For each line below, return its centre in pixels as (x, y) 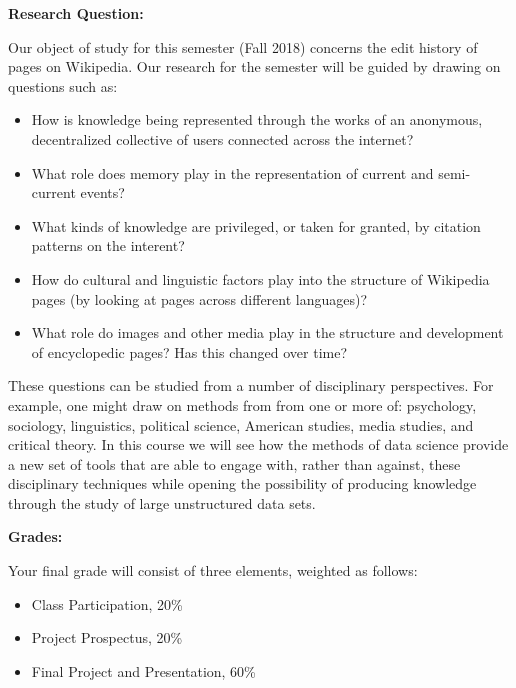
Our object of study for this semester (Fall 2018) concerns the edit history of (243, 46)
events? (102, 192)
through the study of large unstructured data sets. (162, 502)
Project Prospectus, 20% (107, 637)
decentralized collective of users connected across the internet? (222, 138)
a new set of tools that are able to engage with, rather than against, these (234, 463)
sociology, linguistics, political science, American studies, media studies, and (241, 424)
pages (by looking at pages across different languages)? (199, 298)
